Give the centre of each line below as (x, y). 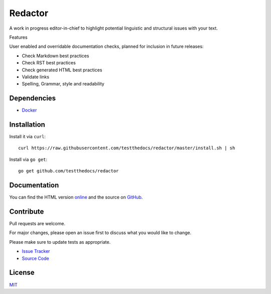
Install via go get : (28, 159)
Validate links (36, 77)
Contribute (27, 211)
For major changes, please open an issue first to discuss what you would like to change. (100, 233)
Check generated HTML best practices (62, 70)
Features (18, 37)
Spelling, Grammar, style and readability (63, 84)
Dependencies (33, 98)
